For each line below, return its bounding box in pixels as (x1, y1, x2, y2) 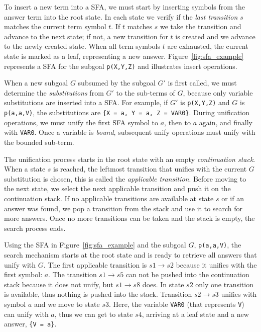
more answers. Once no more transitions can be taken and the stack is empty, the (4, 213, 255, 223)
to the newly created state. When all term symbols (4, 41, 160, 51)
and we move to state (34, 298, 100, 309)
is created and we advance (175, 31, 255, 41)
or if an (221, 193, 244, 203)
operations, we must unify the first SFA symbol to (4, 117, 159, 127)
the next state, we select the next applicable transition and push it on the (4, 183, 231, 194)
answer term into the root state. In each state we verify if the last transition (4, 11, 238, 22)
